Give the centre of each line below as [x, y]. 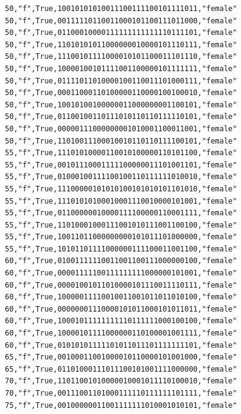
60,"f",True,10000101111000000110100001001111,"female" [121, 333]
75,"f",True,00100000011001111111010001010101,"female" [121, 405]
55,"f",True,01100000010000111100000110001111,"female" [121, 213]
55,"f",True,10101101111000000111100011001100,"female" [121, 249]
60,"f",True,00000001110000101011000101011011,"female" [121, 309]
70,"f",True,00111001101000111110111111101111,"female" [121, 393]
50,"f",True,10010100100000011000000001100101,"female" [121, 105]
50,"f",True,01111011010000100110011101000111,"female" [121, 81]
